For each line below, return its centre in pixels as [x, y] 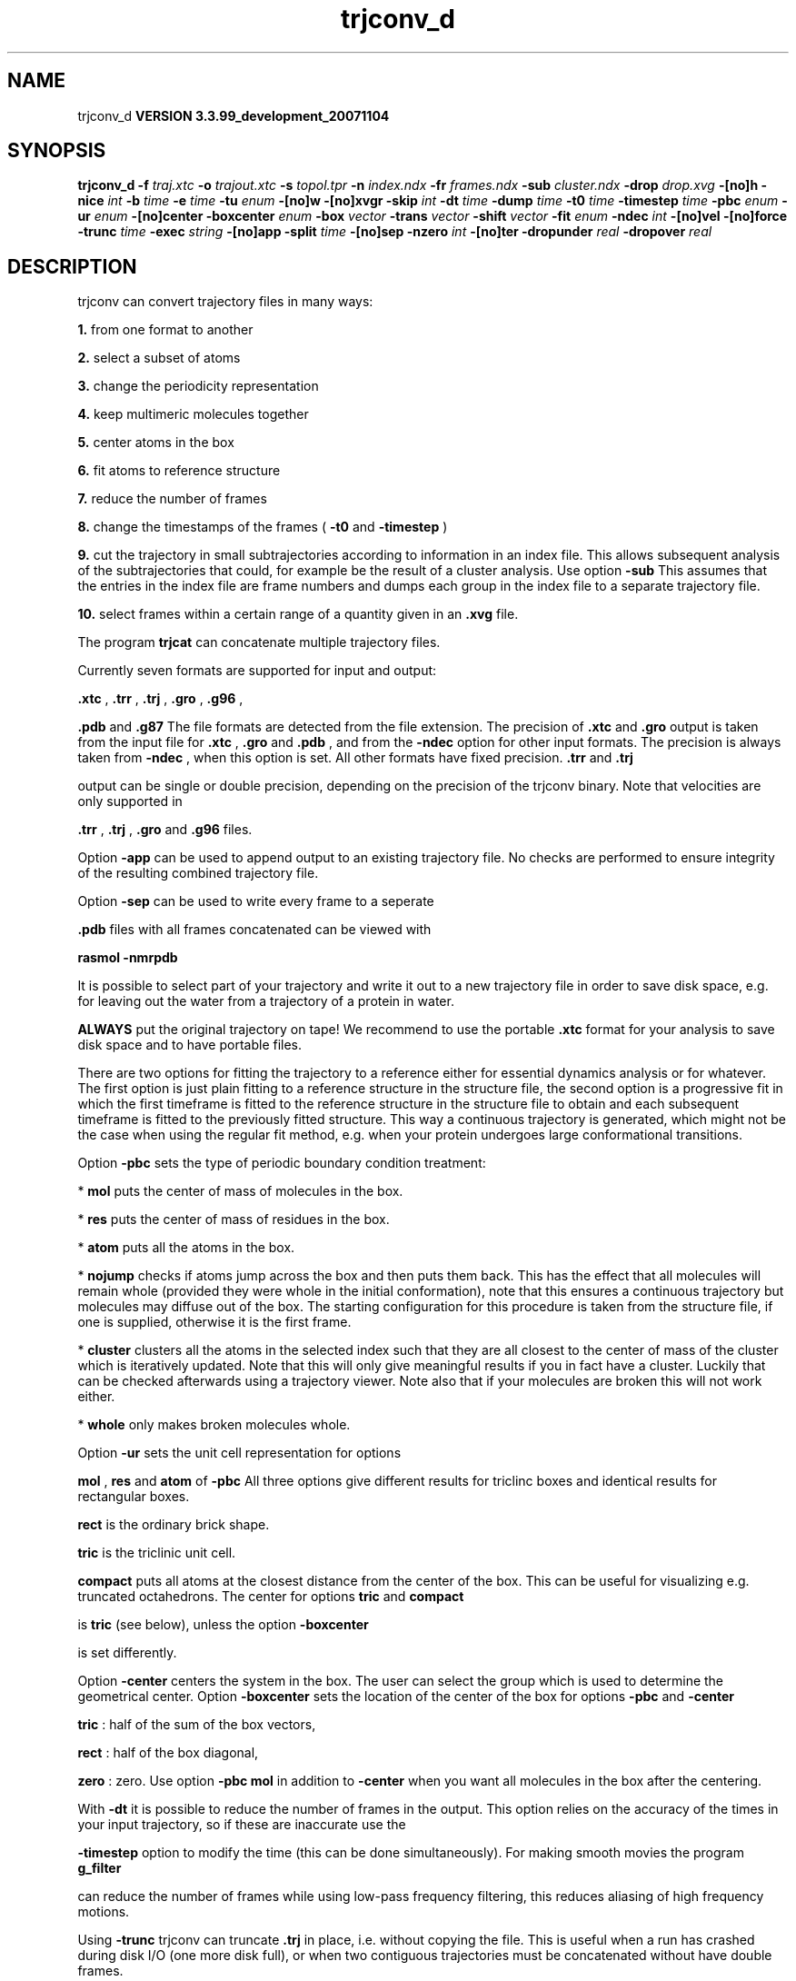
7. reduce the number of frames [172, 499]
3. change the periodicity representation [198, 386]
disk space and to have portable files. [190, 1045]
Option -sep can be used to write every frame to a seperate [256, 901]
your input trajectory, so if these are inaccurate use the [242, 1825]
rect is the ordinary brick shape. [174, 1525]
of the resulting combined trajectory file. [198, 873]
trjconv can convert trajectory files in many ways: [225, 302]
